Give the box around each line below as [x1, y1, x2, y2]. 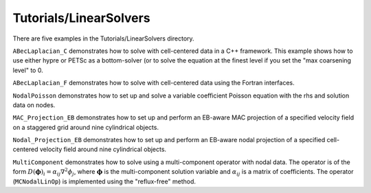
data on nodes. [12, 100, 56, 109]
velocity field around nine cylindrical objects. [39, 145, 167, 154]
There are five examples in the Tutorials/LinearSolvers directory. [12, 34, 195, 43]
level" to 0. [12, 66, 44, 74]
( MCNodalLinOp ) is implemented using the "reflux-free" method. [12, 177, 196, 185]
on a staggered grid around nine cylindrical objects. [12, 123, 159, 131]
